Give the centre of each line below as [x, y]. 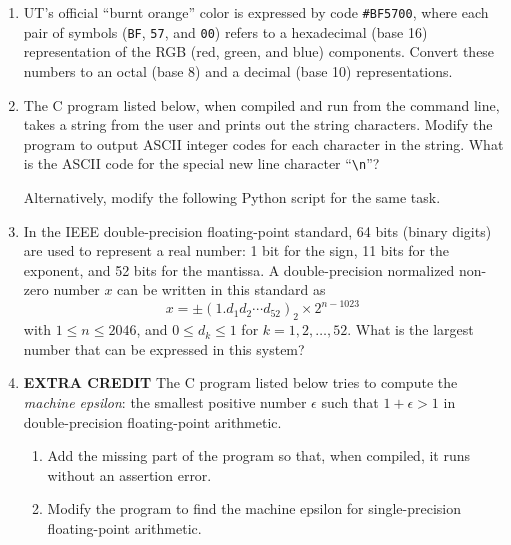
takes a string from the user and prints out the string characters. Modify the [258, 124]
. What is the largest [410, 329]
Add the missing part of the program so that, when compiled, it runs [259, 455]
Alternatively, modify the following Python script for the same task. [232, 196]
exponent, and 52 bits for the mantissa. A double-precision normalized [239, 269]
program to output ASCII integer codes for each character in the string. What [263, 143]
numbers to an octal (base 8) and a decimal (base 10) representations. [238, 70]
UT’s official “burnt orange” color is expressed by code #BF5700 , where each [256, 12]
